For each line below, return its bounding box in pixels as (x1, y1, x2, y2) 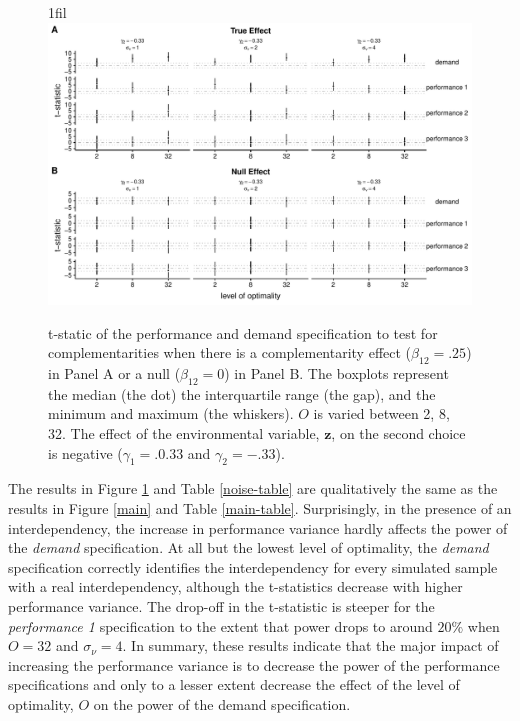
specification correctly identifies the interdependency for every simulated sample (8, 556, 498, 577)
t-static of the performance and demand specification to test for (48, 322, 438, 343)
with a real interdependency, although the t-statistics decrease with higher (8, 576, 463, 597)
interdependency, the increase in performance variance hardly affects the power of (8, 517, 508, 538)
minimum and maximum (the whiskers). (48, 403, 294, 424)
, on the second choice (331, 422, 466, 443)
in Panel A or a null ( (48, 362, 181, 383)
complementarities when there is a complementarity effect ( (48, 342, 412, 363)
